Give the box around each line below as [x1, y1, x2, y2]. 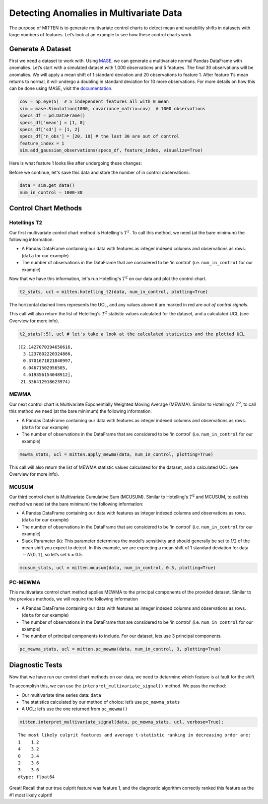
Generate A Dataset [9, 45, 71, 53]
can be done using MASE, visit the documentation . [9, 85, 113, 91]
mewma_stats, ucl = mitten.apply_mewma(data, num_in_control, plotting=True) [19, 451, 213, 457]
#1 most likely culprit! [9, 792, 53, 798]
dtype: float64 [18, 774, 55, 780]
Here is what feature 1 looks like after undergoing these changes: [9, 160, 142, 166]
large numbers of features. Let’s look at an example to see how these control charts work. [9, 31, 193, 37]
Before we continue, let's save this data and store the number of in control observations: [9, 169, 190, 175]
